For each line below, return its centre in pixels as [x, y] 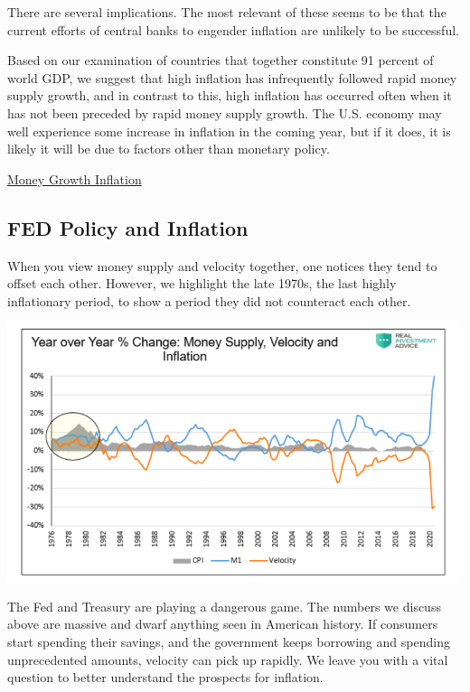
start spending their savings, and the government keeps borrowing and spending [229, 641]
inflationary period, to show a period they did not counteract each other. [209, 300]
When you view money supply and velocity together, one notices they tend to [222, 265]
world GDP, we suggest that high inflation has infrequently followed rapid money [232, 77]
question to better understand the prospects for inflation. [165, 677]
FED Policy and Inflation [128, 227]
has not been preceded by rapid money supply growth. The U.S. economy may [225, 112]
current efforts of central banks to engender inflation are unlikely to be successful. [233, 29]
